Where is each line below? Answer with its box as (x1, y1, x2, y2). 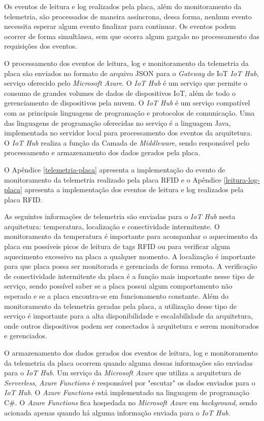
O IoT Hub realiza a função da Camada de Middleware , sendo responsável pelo (4, 137, 250, 148)
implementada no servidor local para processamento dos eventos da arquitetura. (4, 127, 252, 138)
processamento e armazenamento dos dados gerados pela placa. (4, 147, 201, 158)
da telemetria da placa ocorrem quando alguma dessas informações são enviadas (4, 357, 253, 368)
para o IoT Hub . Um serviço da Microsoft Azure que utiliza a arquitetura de (4, 367, 241, 378)
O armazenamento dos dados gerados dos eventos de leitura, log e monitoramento (4, 347, 258, 358)
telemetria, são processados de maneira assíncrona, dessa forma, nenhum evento (4, 11, 252, 21)
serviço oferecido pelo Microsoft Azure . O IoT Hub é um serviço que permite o (4, 78, 248, 88)
